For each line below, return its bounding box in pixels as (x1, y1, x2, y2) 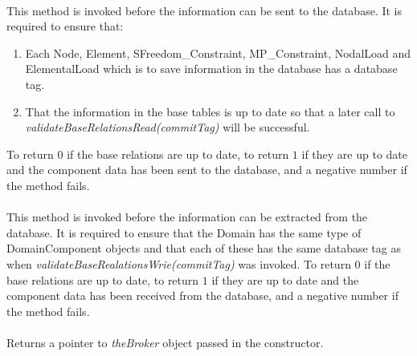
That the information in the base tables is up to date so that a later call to (25, 103, 395, 119)
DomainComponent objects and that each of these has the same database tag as (6, 240, 401, 257)
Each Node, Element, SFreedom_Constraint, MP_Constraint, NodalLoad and (25, 44, 411, 61)
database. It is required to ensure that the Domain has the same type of (6, 224, 362, 241)
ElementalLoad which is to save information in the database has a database (25, 60, 398, 77)
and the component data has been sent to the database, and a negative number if (6, 161, 407, 178)
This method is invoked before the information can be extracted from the (6, 208, 368, 225)
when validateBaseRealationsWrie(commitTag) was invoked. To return (6, 255, 351, 272)
